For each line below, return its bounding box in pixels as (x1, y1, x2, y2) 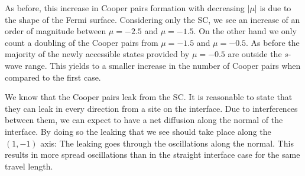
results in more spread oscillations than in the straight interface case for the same (5, 148, 300, 161)
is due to (259, 2, 291, 14)
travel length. (5, 160, 53, 172)
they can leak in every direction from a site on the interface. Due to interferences (5, 102, 298, 114)
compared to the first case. (5, 71, 101, 83)
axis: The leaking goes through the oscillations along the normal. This (40, 137, 294, 149)
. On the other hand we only (193, 25, 297, 37)
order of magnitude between (5, 25, 106, 37)
